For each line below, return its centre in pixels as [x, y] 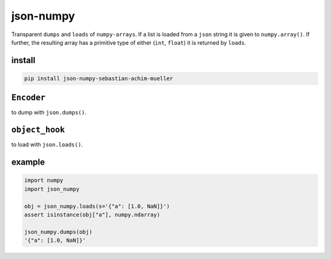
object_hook [38, 130]
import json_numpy [52, 189]
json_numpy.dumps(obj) [58, 232]
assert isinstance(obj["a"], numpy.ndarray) [92, 215]
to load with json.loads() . [47, 145]
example [28, 162]
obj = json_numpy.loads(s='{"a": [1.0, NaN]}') [97, 206]
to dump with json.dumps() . [49, 113]
